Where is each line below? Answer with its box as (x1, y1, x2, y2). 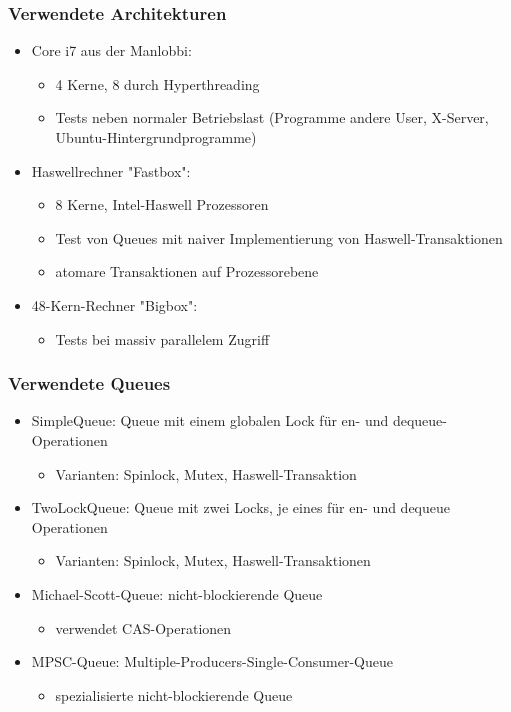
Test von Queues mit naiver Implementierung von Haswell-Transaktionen (55, 227, 503, 248)
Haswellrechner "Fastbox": (31, 160, 191, 181)
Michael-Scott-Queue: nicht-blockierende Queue (31, 583, 323, 604)
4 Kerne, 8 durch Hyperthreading (55, 73, 260, 94)
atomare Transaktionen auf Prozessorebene (55, 261, 319, 282)
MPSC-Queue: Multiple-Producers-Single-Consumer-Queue (31, 651, 393, 672)
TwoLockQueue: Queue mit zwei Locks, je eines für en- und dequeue (31, 497, 451, 518)
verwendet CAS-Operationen (55, 617, 232, 638)
